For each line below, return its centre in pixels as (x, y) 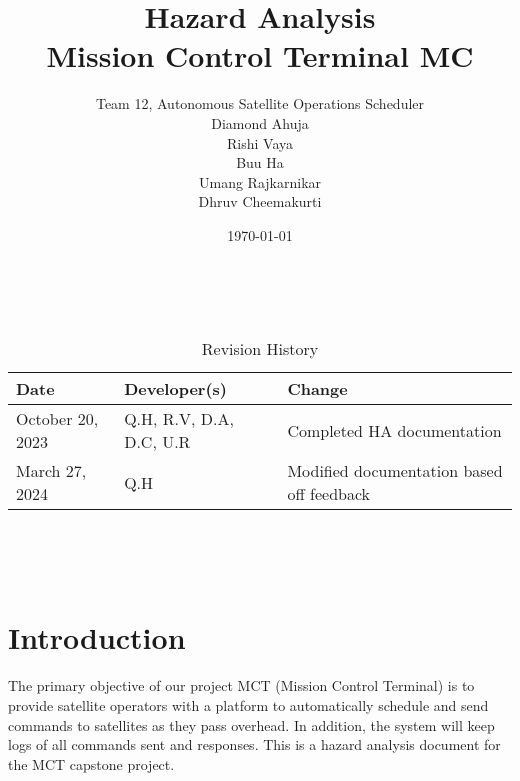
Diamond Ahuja (260, 122)
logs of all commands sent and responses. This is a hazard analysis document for (254, 744)
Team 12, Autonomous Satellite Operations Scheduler (260, 103)
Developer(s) (175, 389)
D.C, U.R (157, 442)
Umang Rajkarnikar (260, 181)
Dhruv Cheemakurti (260, 201)
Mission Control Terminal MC (260, 55)
